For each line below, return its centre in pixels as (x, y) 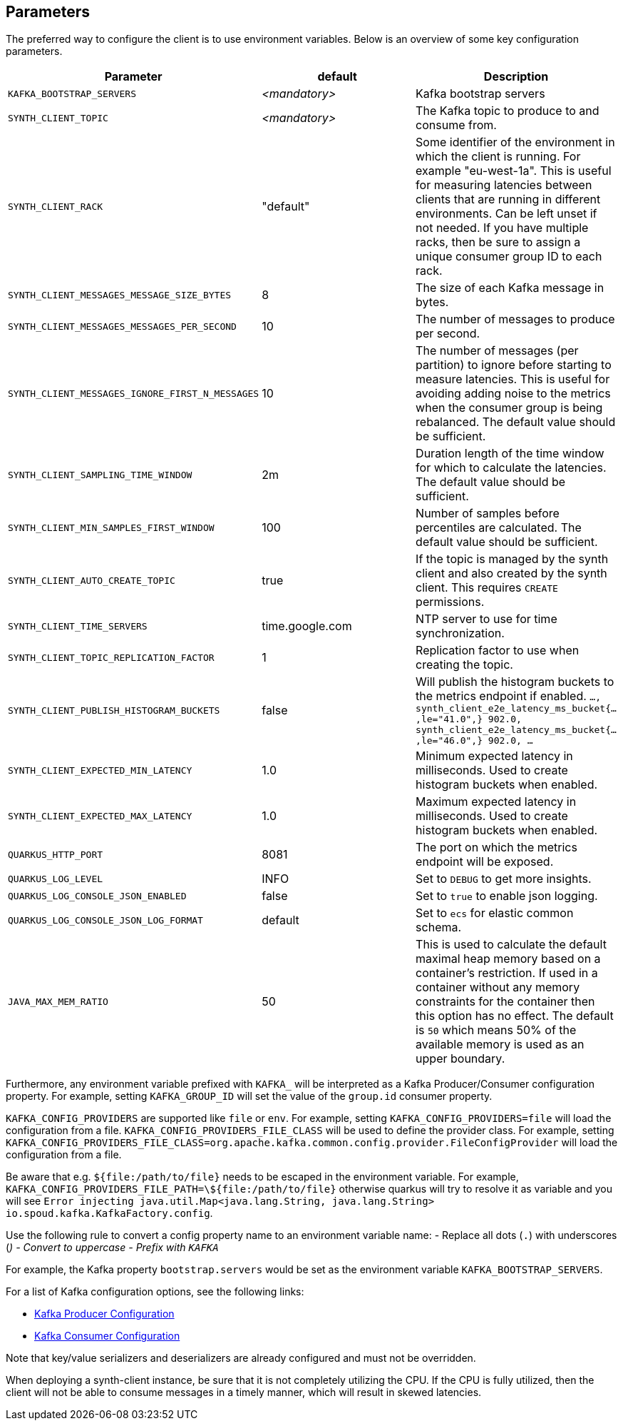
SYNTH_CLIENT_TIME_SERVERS (78, 626)
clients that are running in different (508, 199)
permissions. (450, 602)
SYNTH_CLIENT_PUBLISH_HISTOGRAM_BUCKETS (114, 710)
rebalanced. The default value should (516, 422)
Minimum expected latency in (494, 756)
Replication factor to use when (498, 651)
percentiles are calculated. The (499, 528)
